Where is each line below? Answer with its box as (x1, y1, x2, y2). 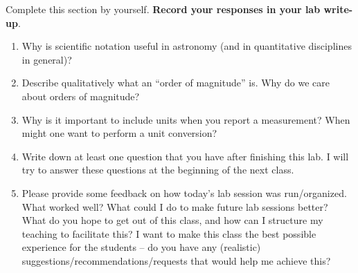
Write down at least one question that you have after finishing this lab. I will (21, 149, 349, 163)
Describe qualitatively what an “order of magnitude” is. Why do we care (21, 75, 330, 90)
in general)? (21, 52, 72, 66)
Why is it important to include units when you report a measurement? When (21, 112, 350, 126)
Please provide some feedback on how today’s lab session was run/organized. (21, 185, 347, 200)
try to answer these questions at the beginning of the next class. (21, 162, 294, 177)
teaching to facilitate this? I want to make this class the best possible (21, 226, 316, 241)
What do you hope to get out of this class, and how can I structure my (21, 213, 323, 227)
